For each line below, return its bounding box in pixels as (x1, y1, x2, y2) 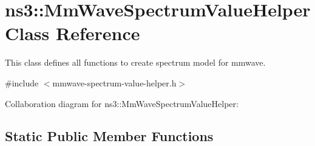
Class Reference (5, 21, 140, 46)
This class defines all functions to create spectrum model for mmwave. (5, 56, 266, 69)
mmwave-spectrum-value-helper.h (52, 76, 177, 89)
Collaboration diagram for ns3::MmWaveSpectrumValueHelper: (5, 97, 239, 109)
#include (5, 76, 39, 89)
